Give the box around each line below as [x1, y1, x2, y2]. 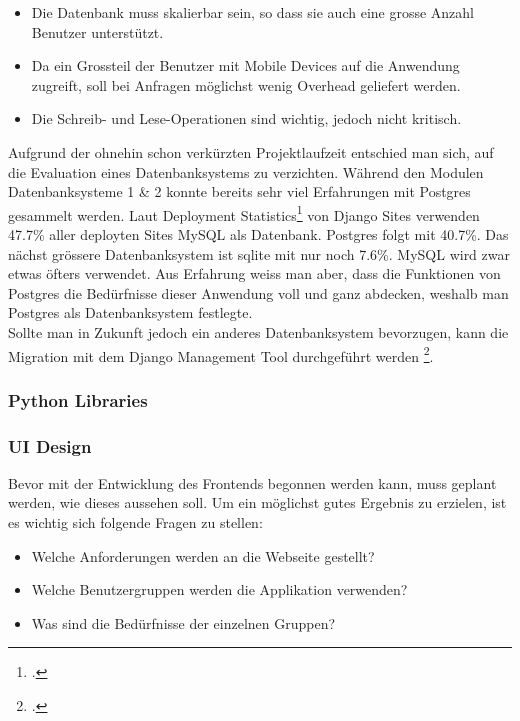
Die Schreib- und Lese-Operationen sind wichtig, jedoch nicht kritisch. [31, 108, 462, 129]
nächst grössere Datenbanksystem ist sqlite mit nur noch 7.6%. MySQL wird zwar [8, 243, 510, 264]
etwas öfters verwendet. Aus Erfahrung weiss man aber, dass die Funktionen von [8, 263, 501, 284]
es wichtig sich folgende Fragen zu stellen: [8, 512, 263, 533]
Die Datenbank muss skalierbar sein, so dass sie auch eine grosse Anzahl [31, 2, 475, 22]
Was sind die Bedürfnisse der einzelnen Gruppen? [31, 612, 336, 633]
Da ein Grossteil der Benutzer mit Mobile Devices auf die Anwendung [31, 55, 460, 76]
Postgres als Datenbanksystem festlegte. [8, 302, 253, 323]
